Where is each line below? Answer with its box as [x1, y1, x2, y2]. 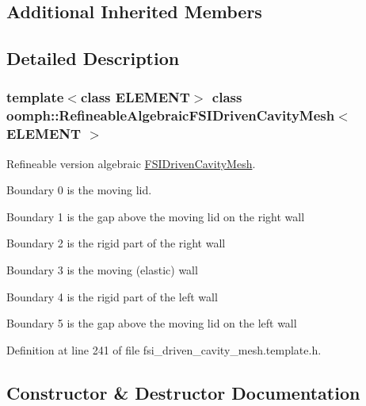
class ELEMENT [80, 87, 190, 107]
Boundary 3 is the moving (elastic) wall [6, 262, 198, 278]
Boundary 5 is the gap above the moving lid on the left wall [6, 315, 297, 331]
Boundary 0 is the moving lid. [6, 182, 152, 198]
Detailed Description [6, 46, 180, 71]
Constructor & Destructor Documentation [6, 380, 360, 404]
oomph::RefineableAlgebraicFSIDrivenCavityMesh [6, 105, 335, 125]
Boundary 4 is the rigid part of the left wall [6, 288, 218, 304]
